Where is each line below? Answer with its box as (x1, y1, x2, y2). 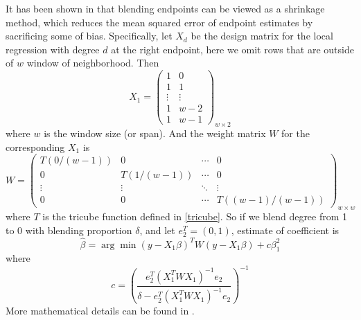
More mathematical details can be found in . (6, 303, 195, 318)
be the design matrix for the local (191, 28, 333, 43)
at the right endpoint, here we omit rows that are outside (111, 42, 354, 56)
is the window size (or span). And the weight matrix (44, 125, 266, 140)
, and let (139, 222, 175, 237)
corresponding (6, 139, 65, 154)
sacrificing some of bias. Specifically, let (6, 28, 173, 43)
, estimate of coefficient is (231, 222, 340, 237)
